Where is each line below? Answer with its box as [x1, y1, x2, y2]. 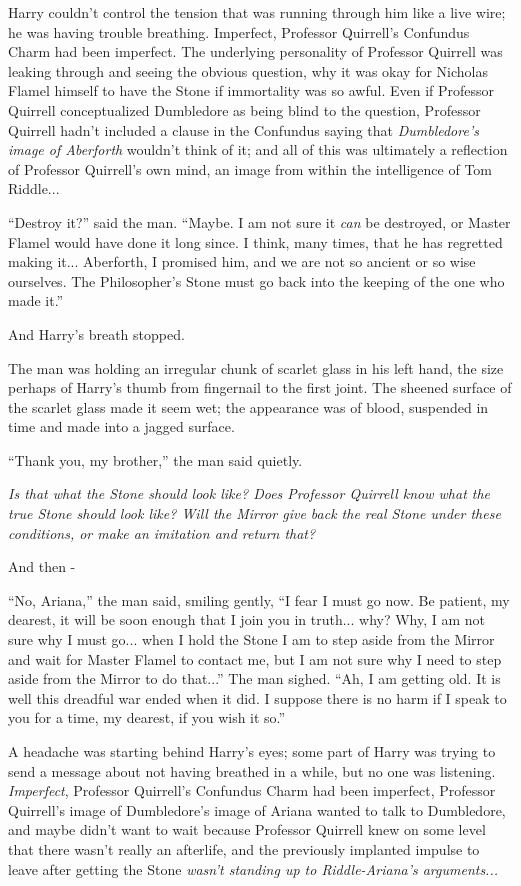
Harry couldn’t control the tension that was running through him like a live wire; [8, 2, 506, 22]
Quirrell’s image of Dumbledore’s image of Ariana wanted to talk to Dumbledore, [8, 799, 506, 820]
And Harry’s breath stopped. [8, 323, 185, 344]
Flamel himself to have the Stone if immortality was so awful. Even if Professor [8, 80, 495, 101]
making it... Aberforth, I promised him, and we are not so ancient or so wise [8, 251, 476, 272]
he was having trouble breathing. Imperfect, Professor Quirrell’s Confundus [8, 21, 470, 42]
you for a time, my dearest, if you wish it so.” [8, 707, 286, 728]
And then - [8, 556, 76, 577]
